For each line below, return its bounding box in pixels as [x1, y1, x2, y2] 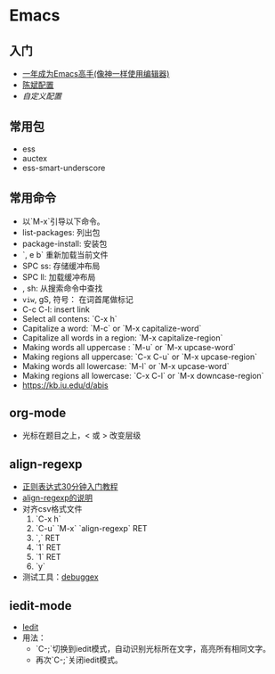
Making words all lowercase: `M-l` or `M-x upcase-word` [21, 360, 230, 371]
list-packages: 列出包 [21, 226, 101, 237]
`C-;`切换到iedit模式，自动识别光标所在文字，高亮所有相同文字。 [35, 644, 271, 654]
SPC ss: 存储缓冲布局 [21, 260, 101, 271]
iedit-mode [9, 598, 73, 613]
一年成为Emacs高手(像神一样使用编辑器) [21, 69, 170, 78]
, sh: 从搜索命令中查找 [21, 283, 103, 293]
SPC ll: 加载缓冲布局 [21, 271, 96, 282]
